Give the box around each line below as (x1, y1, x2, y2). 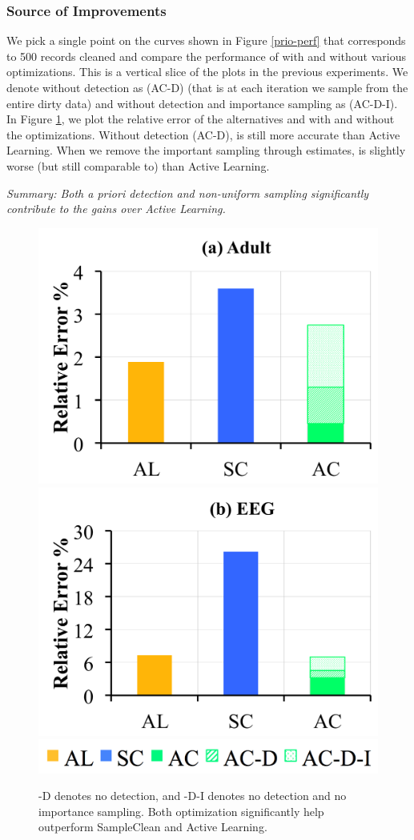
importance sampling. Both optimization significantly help (38, 802, 324, 819)
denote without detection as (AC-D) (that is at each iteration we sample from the (6, 79, 408, 95)
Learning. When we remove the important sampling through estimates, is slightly (6, 142, 406, 159)
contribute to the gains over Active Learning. (6, 200, 226, 217)
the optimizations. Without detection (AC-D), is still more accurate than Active (6, 126, 400, 143)
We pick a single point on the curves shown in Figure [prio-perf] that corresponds (6, 32, 406, 49)
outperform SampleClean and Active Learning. (38, 818, 267, 835)
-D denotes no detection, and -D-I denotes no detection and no (38, 787, 347, 804)
